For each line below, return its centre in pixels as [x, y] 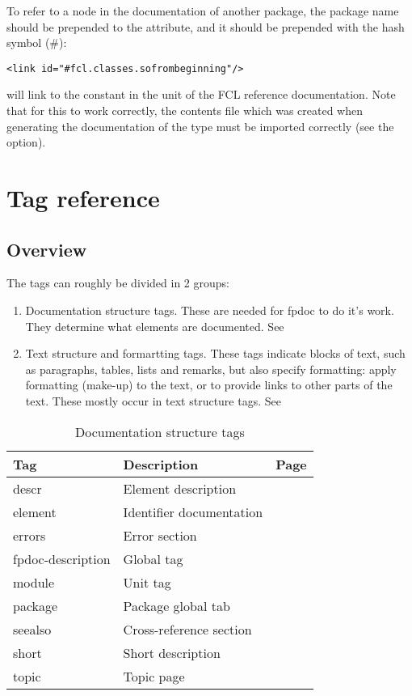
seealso [32, 629]
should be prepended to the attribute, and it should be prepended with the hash [206, 26]
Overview [47, 249]
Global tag [153, 558]
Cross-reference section [187, 629]
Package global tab [177, 605]
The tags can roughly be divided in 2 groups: [118, 283]
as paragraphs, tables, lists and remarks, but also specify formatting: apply [211, 369]
